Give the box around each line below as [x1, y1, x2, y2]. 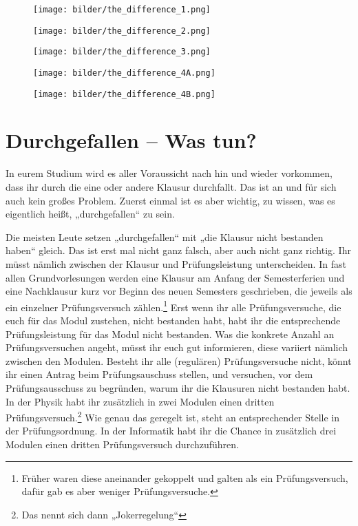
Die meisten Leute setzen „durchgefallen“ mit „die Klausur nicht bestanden [6, 229, 324, 244]
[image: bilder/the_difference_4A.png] [33, 67, 215, 78]
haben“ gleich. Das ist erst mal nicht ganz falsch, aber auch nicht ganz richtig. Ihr [6, 243, 351, 257]
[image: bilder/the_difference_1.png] [33, 5, 211, 14]
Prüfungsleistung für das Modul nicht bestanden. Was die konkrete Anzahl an [6, 326, 335, 341]
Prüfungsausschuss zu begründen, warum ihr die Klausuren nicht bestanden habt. [6, 380, 350, 394]
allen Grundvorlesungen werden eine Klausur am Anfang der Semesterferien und [6, 270, 345, 284]
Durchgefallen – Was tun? [6, 126, 257, 154]
